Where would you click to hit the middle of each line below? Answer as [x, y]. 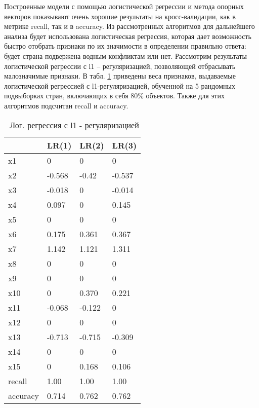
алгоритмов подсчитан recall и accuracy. [66, 105]
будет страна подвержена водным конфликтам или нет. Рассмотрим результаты [125, 55]
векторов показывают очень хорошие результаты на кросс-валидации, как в [120, 16]
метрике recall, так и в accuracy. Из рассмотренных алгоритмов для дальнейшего [129, 26]
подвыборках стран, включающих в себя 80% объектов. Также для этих [114, 96]
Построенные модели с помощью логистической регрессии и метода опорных [124, 6]
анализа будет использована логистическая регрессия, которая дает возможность [128, 36]
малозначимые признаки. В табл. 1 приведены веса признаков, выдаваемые [120, 76]
